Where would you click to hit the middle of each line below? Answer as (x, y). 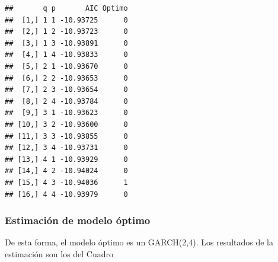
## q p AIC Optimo (66, 8)
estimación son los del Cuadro (59, 253)
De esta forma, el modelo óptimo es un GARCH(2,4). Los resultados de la (139, 242)
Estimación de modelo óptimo (78, 220)
